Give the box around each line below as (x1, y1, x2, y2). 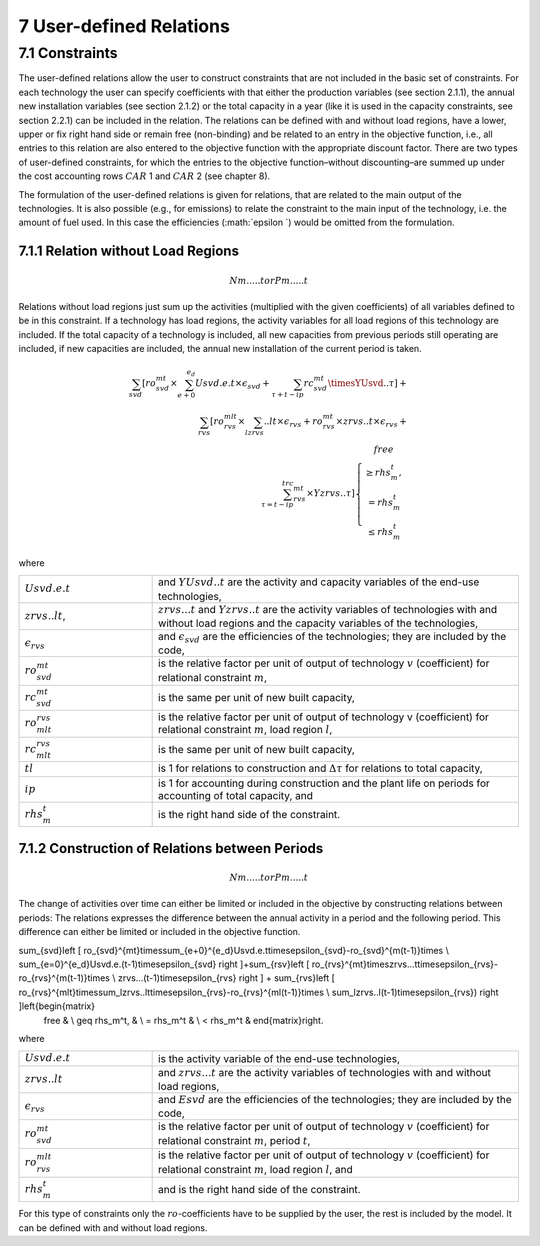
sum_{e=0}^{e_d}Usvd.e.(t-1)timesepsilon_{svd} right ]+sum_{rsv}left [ (18, 958, 310, 970)
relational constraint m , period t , (158, 1133, 311, 1147)
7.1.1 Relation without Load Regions (18, 243, 240, 260)
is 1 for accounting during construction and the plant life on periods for (158, 776, 490, 790)
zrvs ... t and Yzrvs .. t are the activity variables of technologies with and (158, 602, 498, 616)
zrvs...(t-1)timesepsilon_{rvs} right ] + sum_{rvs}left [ (117, 972, 335, 984)
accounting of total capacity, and (158, 788, 314, 802)
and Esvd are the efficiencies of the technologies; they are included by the (158, 1093, 512, 1107)
